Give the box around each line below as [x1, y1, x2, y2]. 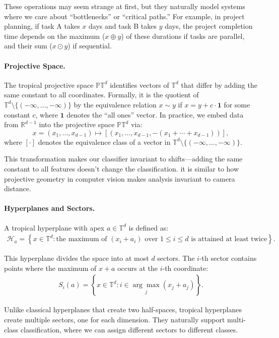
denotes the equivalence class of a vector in [38, 136, 171, 147]
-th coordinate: [162, 262, 208, 273]
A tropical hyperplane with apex [4, 222, 105, 233]
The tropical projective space [4, 79, 94, 90]
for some [224, 99, 250, 109]
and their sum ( [4, 40, 52, 51]
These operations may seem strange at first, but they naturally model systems [4, 1, 245, 11]
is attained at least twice [191, 236, 267, 243]
